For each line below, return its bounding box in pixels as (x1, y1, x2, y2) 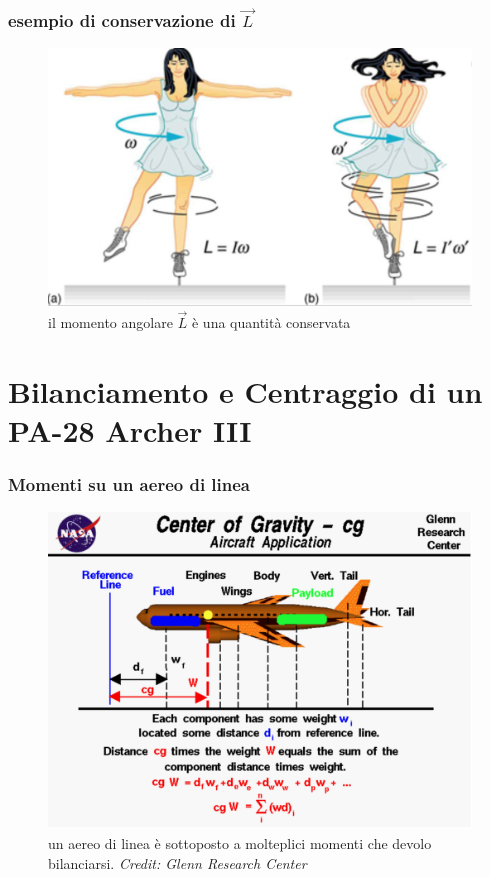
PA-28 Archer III (8, 409, 252, 450)
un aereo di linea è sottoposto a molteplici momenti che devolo (48, 832, 432, 853)
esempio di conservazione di (8, 7, 236, 32)
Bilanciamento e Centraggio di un (8, 370, 483, 411)
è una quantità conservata (191, 311, 351, 332)
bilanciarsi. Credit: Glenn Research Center (48, 852, 307, 873)
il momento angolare (48, 311, 173, 332)
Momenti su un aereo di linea (8, 471, 251, 496)
